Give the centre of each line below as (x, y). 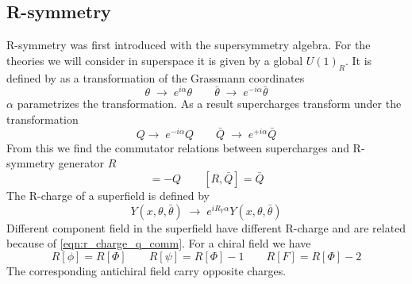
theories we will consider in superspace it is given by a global (155, 60)
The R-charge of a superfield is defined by (108, 195)
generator (81, 163)
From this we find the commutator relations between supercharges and (178, 147)
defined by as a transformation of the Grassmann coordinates (156, 77)
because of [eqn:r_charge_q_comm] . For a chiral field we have (159, 243)
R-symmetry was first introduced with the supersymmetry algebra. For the (189, 45)
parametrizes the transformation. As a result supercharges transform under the (209, 104)
